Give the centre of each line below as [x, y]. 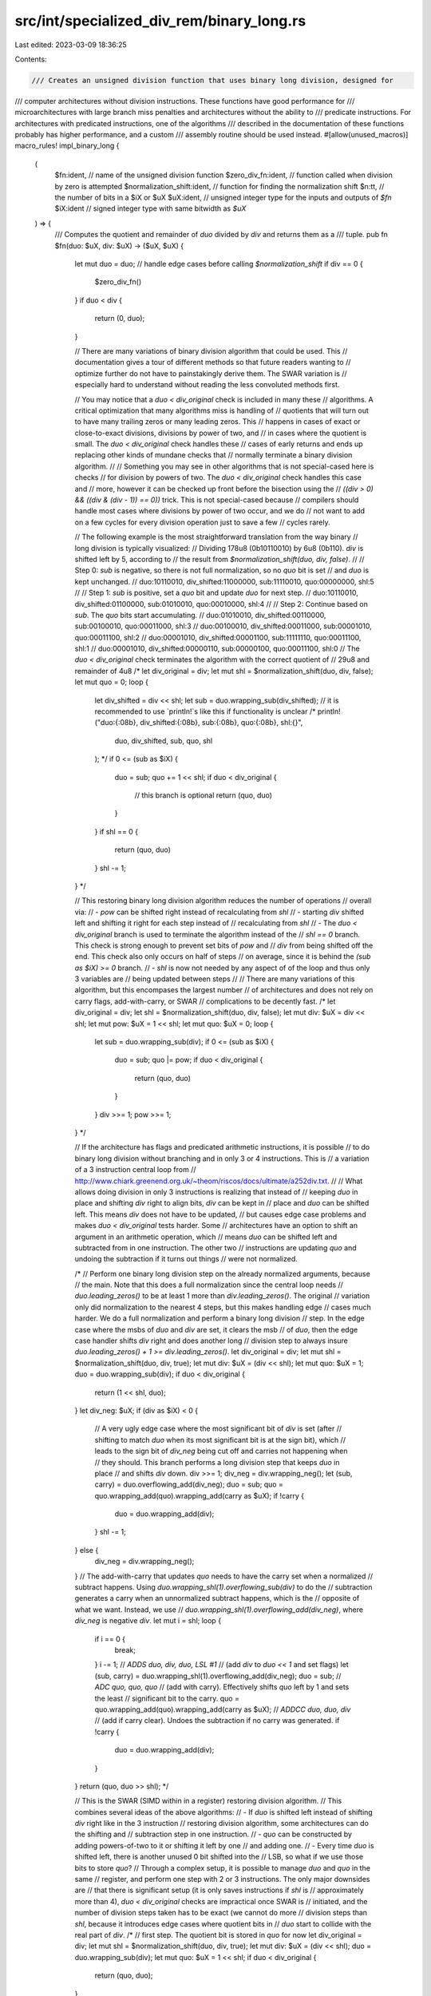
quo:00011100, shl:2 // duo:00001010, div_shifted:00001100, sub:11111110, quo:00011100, [218, 637]
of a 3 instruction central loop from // [135, 1170]
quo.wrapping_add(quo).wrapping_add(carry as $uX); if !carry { [200, 1495]
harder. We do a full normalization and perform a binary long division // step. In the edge [219, 1318]
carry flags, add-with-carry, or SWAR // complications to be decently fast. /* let [205, 1001]
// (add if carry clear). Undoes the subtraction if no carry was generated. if [217, 1721]
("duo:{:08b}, [117, 723]
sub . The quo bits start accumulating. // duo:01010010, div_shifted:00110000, [200, 615]
